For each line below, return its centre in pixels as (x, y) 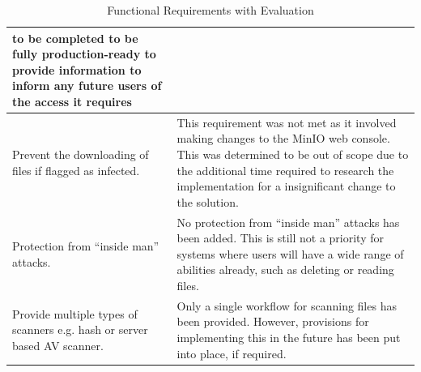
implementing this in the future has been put (289, 338)
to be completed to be (75, 38)
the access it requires (72, 101)
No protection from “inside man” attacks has (288, 222)
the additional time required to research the (285, 170)
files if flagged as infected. (76, 170)
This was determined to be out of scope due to (293, 154)
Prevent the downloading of (81, 154)
